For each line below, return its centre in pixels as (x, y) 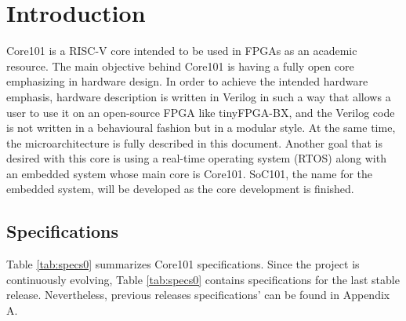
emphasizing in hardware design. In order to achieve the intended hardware (187, 81)
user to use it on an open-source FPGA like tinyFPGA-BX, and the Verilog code (201, 112)
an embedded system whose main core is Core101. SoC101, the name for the (190, 173)
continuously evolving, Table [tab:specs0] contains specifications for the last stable (203, 279)
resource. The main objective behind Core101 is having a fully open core (180, 66)
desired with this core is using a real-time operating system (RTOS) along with (196, 158)
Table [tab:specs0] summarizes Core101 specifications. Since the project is (183, 264)
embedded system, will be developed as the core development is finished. (180, 189)
